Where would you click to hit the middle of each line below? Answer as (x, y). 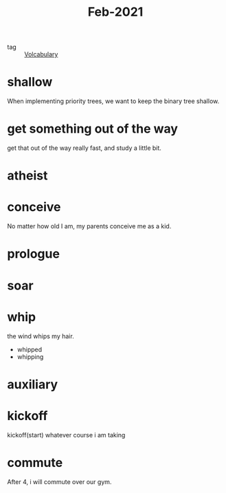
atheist (27, 176)
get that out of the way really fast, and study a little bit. (84, 148)
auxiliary (33, 384)
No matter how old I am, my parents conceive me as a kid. (89, 226)
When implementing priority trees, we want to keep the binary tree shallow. (113, 101)
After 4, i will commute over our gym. (59, 481)
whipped (30, 349)
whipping (30, 357)
